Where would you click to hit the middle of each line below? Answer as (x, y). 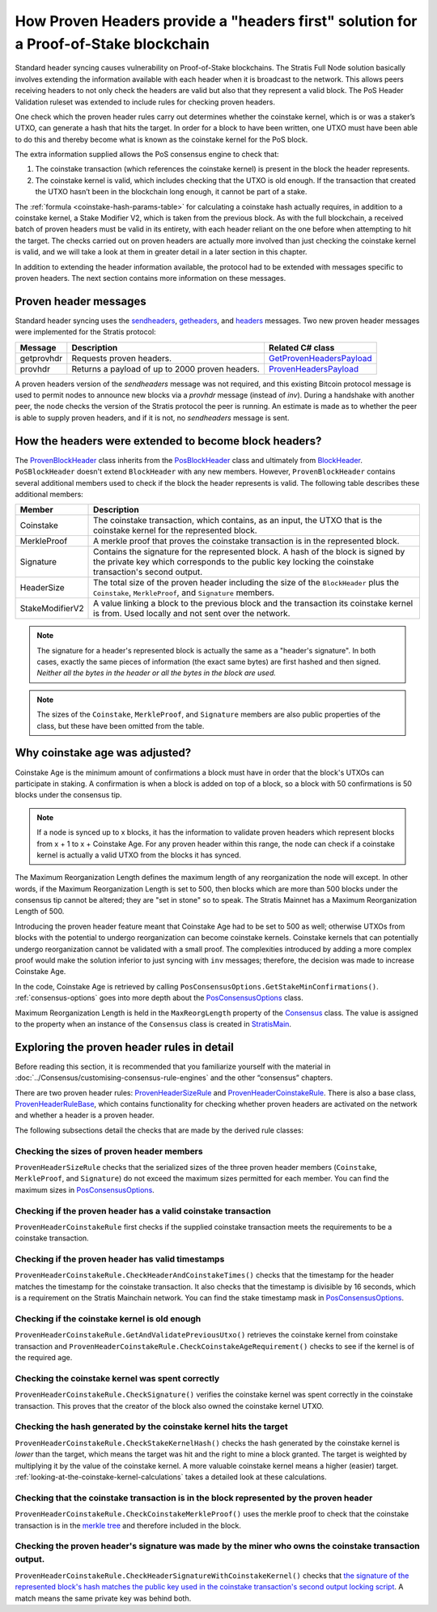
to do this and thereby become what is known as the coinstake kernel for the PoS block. (161, 139)
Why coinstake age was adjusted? (103, 753)
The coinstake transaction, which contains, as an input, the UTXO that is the (238, 521)
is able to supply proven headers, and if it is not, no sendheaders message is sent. (152, 418)
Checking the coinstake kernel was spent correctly (117, 1378)
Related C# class (301, 347)
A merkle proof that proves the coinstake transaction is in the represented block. (246, 541)
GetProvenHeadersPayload (320, 358)
